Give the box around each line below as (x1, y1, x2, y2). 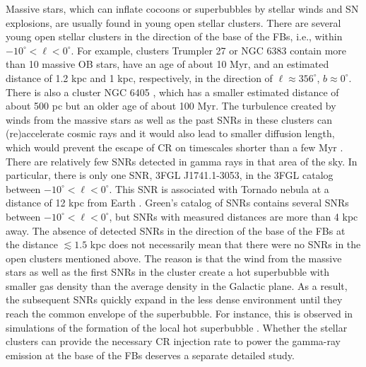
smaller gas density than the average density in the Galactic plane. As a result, (6, 278, 348, 293)
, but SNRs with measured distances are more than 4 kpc (109, 209, 358, 223)
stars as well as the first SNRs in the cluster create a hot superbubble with (6, 264, 329, 279)
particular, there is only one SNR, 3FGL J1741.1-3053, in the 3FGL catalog (6, 168, 333, 182)
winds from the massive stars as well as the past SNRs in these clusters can (6, 112, 332, 127)
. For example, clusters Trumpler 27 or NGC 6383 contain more (71, 42, 347, 57)
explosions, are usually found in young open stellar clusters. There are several (6, 15, 341, 30)
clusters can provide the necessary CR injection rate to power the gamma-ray (6, 334, 341, 349)
